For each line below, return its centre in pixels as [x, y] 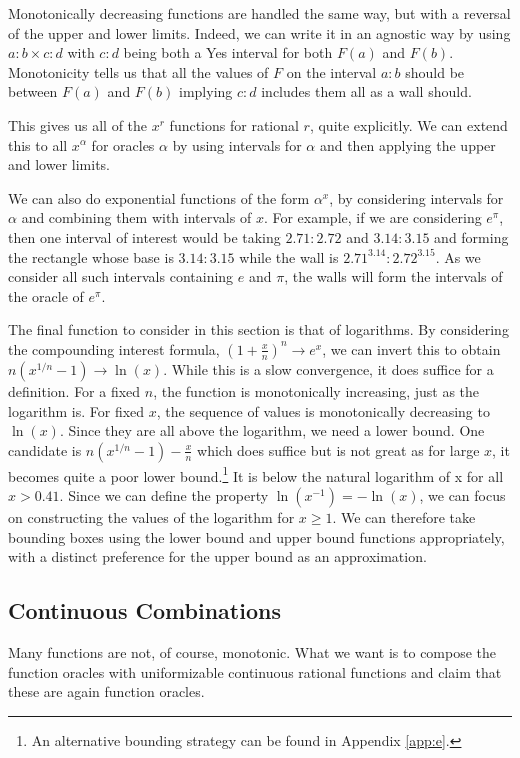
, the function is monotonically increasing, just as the [316, 390]
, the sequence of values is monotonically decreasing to [323, 410]
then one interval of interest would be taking [144, 236]
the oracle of [46, 295]
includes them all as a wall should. [366, 91]
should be [435, 71]
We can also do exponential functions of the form [159, 197]
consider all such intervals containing [121, 276]
